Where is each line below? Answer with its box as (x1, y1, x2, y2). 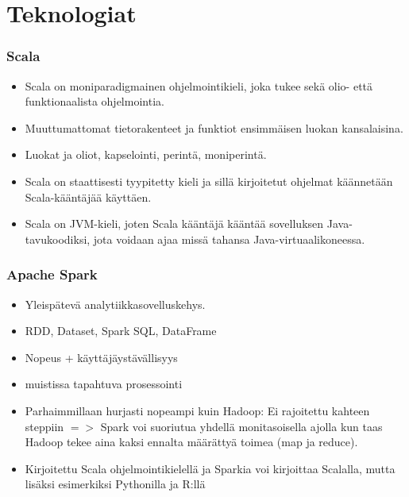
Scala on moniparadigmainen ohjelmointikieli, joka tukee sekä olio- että (25, 77, 373, 94)
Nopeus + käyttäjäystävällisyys (25, 349, 178, 365)
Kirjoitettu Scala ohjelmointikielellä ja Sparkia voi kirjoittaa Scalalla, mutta (25, 460, 395, 476)
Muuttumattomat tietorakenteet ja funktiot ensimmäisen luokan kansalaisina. (25, 119, 403, 136)
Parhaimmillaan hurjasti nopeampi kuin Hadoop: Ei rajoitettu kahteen (25, 402, 370, 418)
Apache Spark (6, 264, 98, 284)
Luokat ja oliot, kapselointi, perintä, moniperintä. (25, 146, 267, 163)
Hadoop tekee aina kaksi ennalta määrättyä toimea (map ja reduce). (25, 433, 358, 450)
